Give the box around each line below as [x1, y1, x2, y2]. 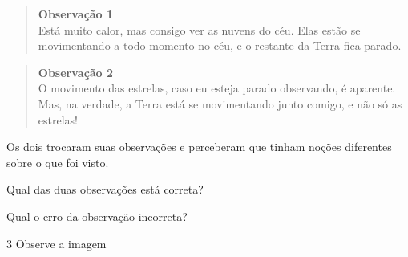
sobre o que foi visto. [6, 153, 109, 170]
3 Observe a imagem [6, 235, 107, 251]
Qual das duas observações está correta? [6, 181, 204, 198]
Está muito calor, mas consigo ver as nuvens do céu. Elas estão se [38, 21, 361, 38]
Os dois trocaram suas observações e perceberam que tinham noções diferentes [6, 138, 392, 155]
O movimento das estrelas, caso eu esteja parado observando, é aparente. [38, 80, 396, 96]
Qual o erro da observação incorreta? [6, 207, 188, 224]
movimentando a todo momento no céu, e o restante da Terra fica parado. [38, 37, 402, 54]
